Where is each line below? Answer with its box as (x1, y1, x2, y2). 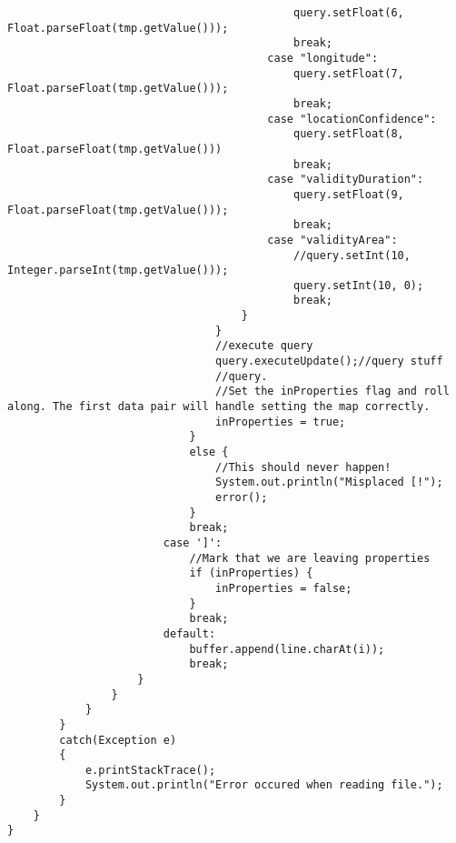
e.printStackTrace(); (84, 763, 216, 777)
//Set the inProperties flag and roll (215, 385, 450, 398)
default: (163, 627, 216, 640)
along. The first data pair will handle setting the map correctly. (7, 400, 431, 414)
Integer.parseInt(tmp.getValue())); (7, 264, 229, 277)
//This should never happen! (215, 460, 392, 474)
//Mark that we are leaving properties (189, 551, 431, 565)
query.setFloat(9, (293, 187, 404, 201)
